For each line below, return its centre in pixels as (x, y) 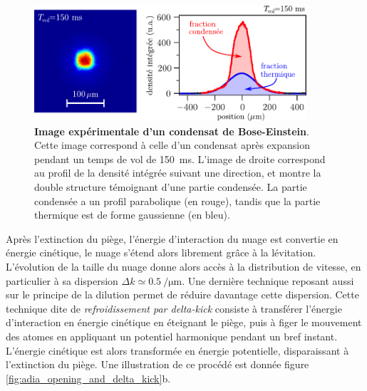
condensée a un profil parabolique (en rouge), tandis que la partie (177, 200)
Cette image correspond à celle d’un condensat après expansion (172, 145)
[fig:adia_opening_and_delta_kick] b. (88, 378)
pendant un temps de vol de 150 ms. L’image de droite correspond (180, 158)
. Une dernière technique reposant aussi (268, 280)
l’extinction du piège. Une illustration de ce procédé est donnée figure (157, 364)
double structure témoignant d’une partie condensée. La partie (171, 187)
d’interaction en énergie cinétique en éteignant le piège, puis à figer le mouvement (184, 322)
